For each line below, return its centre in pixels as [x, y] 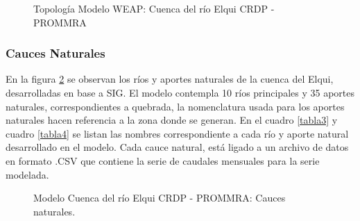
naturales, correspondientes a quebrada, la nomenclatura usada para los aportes [175, 106]
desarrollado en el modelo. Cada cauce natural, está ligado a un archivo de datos [177, 147]
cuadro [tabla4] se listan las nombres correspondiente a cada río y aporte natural [177, 133]
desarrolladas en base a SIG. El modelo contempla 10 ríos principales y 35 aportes [180, 92]
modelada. [27, 174]
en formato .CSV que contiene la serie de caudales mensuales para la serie [163, 160]
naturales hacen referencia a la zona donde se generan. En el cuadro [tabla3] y [172, 120]
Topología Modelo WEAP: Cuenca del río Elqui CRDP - [154, 8]
